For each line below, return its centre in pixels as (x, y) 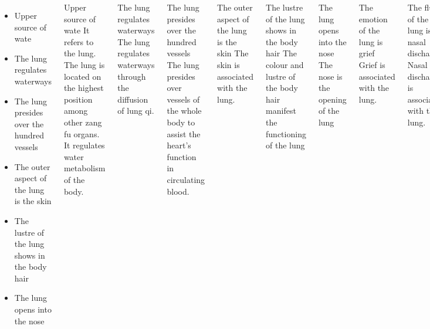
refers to (79, 41)
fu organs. (82, 133)
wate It (77, 30)
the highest (84, 88)
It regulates (84, 145)
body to (181, 122)
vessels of (183, 99)
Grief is (372, 64)
